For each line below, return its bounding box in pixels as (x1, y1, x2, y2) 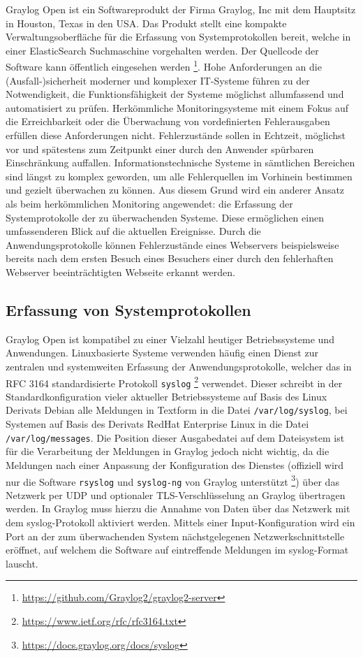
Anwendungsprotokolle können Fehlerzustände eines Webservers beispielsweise (6, 237, 339, 252)
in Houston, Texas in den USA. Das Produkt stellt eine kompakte (6, 15, 287, 30)
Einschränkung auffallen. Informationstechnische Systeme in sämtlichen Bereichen (6, 155, 355, 170)
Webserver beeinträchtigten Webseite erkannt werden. (6, 264, 235, 279)
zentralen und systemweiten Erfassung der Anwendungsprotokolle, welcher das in (6, 359, 352, 373)
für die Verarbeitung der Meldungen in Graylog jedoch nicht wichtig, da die (6, 444, 329, 459)
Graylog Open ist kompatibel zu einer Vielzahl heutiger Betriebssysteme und (6, 331, 334, 346)
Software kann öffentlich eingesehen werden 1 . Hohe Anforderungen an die (6, 57, 322, 74)
